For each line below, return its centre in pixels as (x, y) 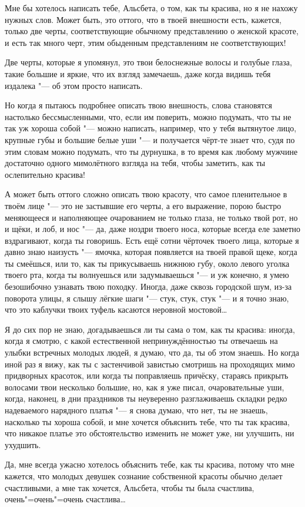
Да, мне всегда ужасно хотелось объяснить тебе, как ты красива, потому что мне (150, 464)
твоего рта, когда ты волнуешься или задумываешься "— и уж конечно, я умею (147, 275)
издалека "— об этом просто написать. (74, 85)
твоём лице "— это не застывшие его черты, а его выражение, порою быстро (143, 205)
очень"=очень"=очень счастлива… (65, 499)
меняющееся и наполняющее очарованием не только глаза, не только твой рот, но (151, 217)
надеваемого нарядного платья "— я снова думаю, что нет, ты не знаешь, (136, 410)
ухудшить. (23, 444)
